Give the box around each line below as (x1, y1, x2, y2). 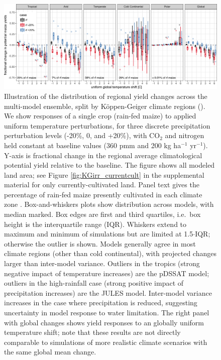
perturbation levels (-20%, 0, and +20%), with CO (4, 130, 160, 141)
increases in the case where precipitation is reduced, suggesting (4, 297, 197, 308)
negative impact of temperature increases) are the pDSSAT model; (4, 268, 209, 278)
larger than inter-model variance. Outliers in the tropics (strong (4, 258, 200, 269)
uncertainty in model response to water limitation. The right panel (4, 307, 209, 317)
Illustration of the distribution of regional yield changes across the (4, 90, 207, 101)
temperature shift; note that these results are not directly (4, 327, 181, 337)
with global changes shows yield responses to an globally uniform (4, 317, 204, 327)
